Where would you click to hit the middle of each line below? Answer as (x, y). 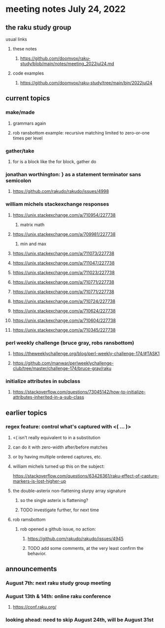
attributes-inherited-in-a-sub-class (48, 397)
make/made (20, 112)
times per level (28, 138)
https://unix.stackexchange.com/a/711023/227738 (64, 272)
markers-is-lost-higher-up (39, 481)
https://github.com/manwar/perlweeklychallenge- (63, 363)
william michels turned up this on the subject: (59, 466)
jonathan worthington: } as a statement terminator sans (73, 174)
